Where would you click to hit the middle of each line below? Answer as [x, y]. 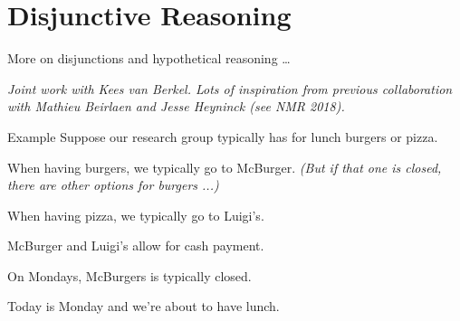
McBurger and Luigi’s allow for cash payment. [136, 245]
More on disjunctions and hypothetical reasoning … [149, 58]
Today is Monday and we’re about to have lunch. [144, 306]
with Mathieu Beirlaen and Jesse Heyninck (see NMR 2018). [176, 106]
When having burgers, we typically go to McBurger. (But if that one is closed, [225, 167]
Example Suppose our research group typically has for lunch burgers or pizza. [223, 136]
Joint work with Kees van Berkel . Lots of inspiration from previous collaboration [230, 88]
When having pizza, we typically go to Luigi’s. [136, 215]
